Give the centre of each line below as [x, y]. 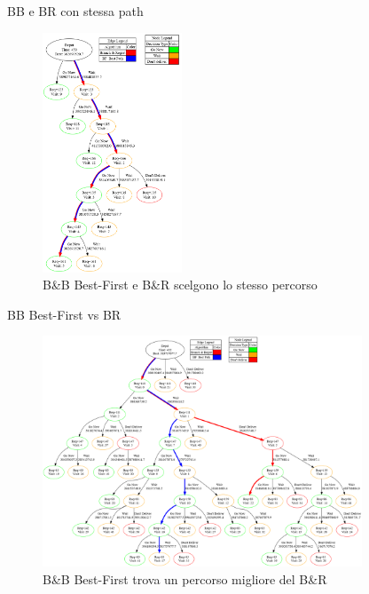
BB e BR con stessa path [75, 11]
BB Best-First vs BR [64, 314]
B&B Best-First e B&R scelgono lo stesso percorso [180, 285]
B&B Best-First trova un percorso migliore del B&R [185, 578]
